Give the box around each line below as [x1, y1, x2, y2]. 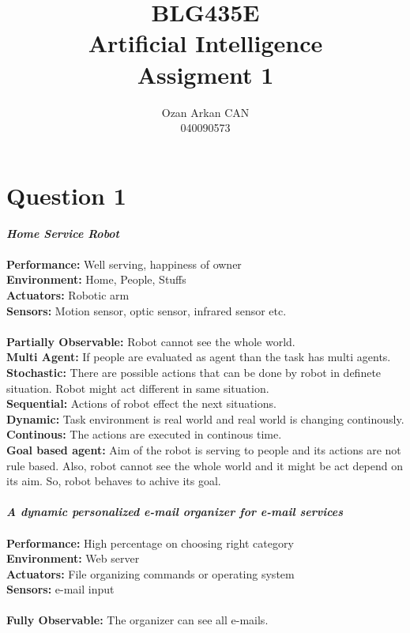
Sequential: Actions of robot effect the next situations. [6, 395, 276, 412]
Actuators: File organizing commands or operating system [6, 565, 295, 582]
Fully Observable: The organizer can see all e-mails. [6, 612, 269, 628]
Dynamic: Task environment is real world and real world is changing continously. [6, 410, 404, 427]
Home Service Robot [6, 224, 119, 241]
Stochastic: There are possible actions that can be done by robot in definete [6, 364, 382, 380]
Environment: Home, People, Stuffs [6, 271, 186, 288]
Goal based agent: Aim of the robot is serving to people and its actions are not [6, 441, 401, 458]
